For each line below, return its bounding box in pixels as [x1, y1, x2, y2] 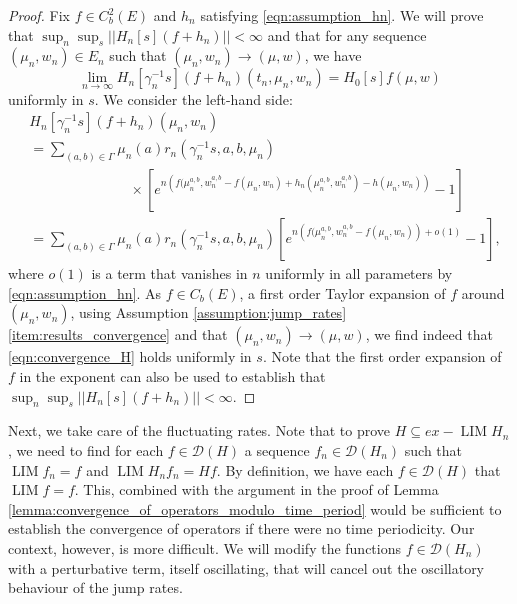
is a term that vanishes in [91, 263, 248, 284]
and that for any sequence [267, 24, 427, 45]
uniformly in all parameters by [265, 263, 453, 284]
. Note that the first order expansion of [262, 346, 502, 367]
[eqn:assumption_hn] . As [8, 282, 162, 303]
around [461, 282, 505, 303]
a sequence [244, 439, 310, 460]
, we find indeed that [365, 324, 493, 345]
